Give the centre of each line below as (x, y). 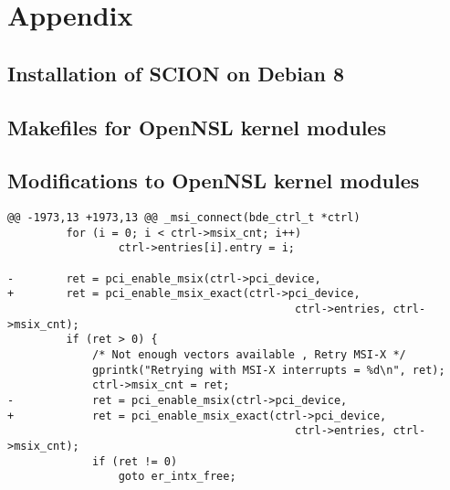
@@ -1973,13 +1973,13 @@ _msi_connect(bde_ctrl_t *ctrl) (184, 218)
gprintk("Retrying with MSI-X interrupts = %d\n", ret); (269, 370)
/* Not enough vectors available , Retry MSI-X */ (249, 355)
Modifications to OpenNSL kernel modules (214, 181)
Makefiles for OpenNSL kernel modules (197, 127)
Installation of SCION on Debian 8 (176, 73)
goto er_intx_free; (177, 477)
